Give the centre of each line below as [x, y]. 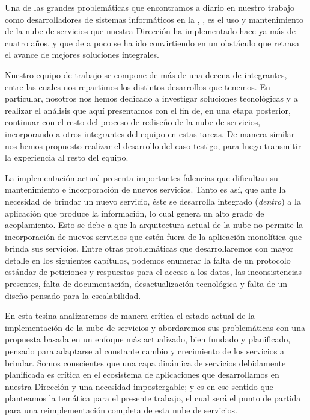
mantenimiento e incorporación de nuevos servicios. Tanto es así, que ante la [145, 189]
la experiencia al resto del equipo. [67, 157]
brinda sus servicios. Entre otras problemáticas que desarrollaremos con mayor [149, 248]
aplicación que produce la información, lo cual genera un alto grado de [135, 213]
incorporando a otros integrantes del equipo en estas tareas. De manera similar [150, 133]
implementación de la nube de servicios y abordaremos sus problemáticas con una [155, 327]
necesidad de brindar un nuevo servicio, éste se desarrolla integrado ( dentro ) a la [153, 201]
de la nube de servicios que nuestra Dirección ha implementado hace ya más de [150, 31]
